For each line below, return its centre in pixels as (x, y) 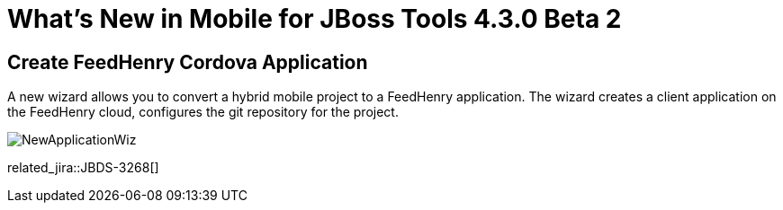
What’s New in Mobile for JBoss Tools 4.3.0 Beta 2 (315, 19)
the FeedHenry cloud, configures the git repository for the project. (203, 112)
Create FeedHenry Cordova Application (188, 62)
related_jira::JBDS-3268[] (83, 168)
